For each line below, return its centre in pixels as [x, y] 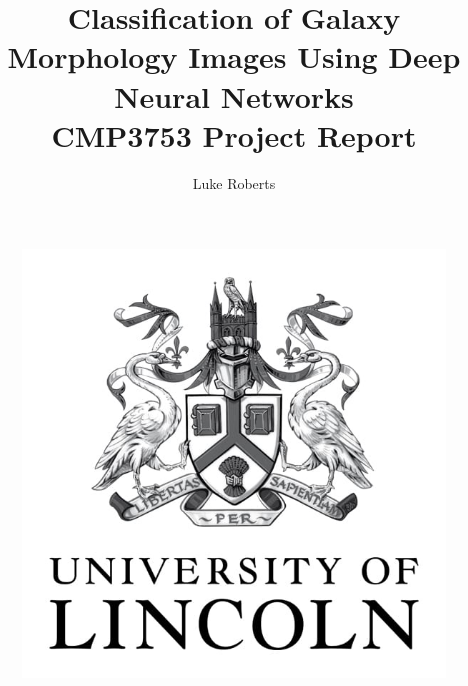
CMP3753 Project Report [234, 134]
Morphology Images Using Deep [234, 56]
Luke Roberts [234, 182]
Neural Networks [234, 95]
